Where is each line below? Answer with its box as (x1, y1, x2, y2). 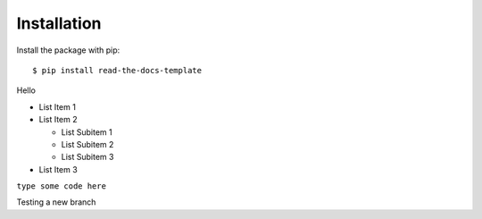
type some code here (16, 181, 107, 191)
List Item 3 (38, 164, 78, 174)
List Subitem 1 (61, 126, 112, 138)
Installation (16, 13, 102, 33)
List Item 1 (38, 101, 76, 112)
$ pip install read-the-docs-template (32, 65, 203, 75)
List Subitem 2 (61, 139, 114, 149)
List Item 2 (38, 114, 78, 125)
